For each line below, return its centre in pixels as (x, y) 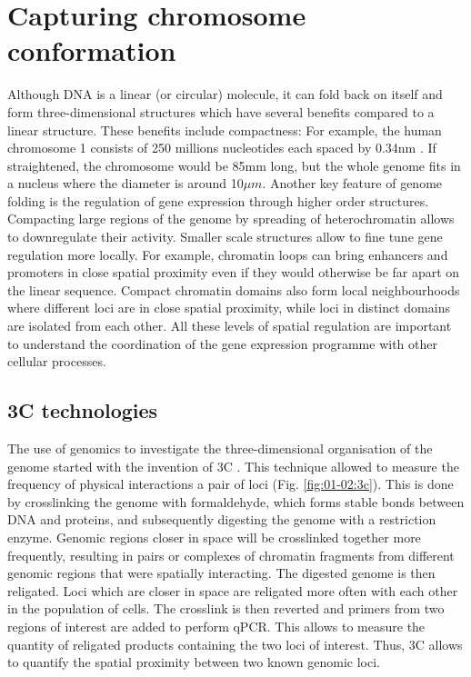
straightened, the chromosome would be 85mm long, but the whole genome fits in (234, 165)
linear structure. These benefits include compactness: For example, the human (225, 129)
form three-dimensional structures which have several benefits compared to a (221, 111)
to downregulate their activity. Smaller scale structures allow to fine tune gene (225, 237)
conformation (92, 50)
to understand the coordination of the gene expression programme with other (222, 343)
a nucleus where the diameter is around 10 (125, 183)
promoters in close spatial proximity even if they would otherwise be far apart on (234, 272)
